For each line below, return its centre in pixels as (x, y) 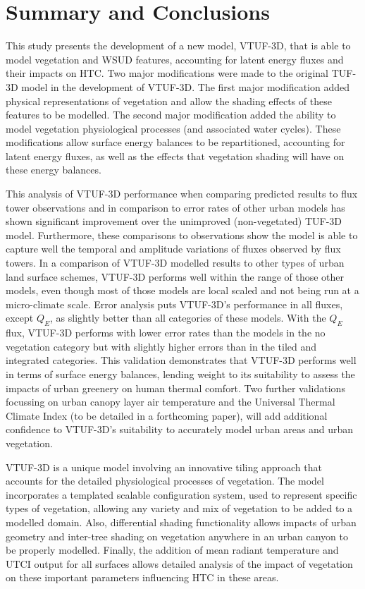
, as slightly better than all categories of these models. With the (188, 318)
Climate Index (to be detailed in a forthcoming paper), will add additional (167, 415)
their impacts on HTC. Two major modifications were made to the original (167, 73)
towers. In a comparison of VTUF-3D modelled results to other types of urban (175, 263)
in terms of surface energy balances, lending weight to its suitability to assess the (180, 374)
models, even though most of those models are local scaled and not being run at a (182, 290)
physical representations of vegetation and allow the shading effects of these (169, 101)
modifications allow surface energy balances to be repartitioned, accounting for (175, 142)
